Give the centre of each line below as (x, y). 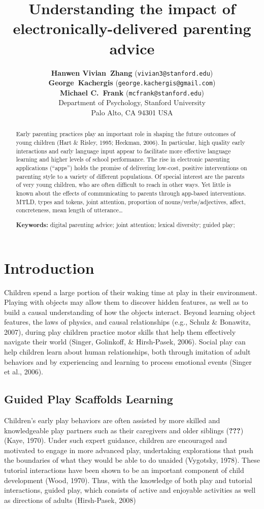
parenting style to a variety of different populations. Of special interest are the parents (130, 176)
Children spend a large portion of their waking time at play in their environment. (131, 292)
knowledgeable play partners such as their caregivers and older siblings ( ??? (122, 430)
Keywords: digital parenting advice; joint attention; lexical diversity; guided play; (125, 225)
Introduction (49, 267)
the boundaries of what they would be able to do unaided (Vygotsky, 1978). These (132, 460)
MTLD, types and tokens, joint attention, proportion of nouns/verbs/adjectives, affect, (131, 201)
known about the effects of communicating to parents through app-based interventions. (131, 193)
